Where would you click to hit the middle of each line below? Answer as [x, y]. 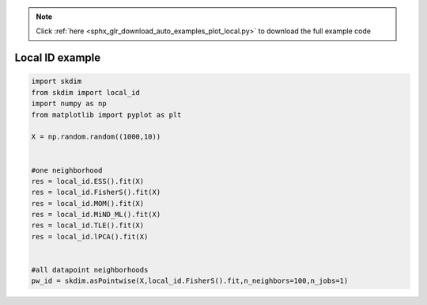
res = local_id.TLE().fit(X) [88, 225]
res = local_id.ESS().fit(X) [88, 181]
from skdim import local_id [85, 92]
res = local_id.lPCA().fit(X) [90, 236]
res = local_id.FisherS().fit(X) [96, 193]
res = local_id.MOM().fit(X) [88, 203]
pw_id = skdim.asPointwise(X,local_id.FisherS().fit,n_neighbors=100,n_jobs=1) [190, 281]
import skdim [57, 82]
